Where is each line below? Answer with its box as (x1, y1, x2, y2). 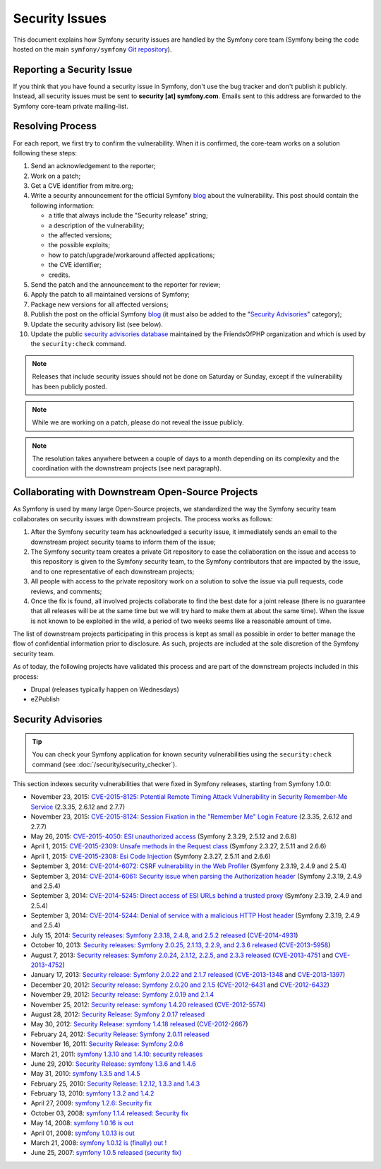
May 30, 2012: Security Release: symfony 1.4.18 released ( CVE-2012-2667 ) (30, 1020, 248, 1028)
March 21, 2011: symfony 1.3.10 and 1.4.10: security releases (30, 1050, 203, 1058)
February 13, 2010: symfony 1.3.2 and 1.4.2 (30, 1089, 155, 1098)
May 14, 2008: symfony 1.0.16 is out (30, 1119, 134, 1127)
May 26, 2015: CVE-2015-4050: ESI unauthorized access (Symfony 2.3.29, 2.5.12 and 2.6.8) (30, 832, 297, 841)
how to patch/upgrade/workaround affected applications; (48, 251, 215, 259)
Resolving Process (13, 120, 97, 132)
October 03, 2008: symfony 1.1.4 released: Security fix (30, 1109, 189, 1117)
